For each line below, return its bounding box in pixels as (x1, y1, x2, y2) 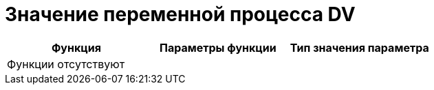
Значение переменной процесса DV (5, 3, 356, 26)
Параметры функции (159, 40, 276, 55)
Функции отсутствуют (7, 57, 125, 71)
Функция (51, 40, 101, 55)
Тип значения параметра (290, 40, 429, 55)
